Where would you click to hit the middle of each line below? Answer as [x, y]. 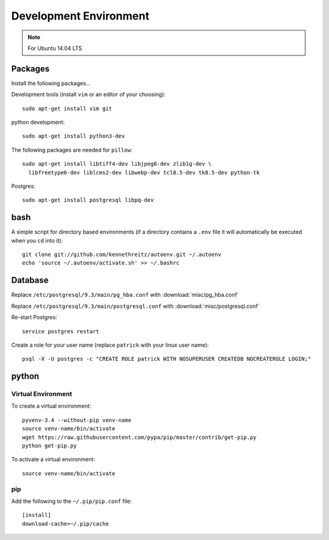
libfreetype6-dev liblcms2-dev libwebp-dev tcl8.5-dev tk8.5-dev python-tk [144, 172]
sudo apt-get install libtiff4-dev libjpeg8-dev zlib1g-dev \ [117, 164]
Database [30, 280]
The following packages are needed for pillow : [72, 150]
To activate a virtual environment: [53, 460]
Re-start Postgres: [34, 318]
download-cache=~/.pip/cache [65, 524]
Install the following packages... [51, 83]
